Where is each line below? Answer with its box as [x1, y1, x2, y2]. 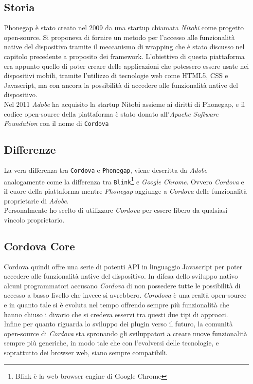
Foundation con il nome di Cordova [4, 118, 109, 128]
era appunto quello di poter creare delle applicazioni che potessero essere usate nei [4, 61, 249, 71]
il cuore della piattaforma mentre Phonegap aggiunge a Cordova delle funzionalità [4, 185, 247, 196]
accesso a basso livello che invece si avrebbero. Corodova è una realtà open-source [4, 290, 247, 300]
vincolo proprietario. [4, 214, 65, 224]
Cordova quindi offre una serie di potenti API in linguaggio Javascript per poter [4, 261, 243, 271]
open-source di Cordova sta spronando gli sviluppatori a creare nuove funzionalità [4, 328, 247, 338]
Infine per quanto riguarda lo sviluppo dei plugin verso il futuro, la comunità [4, 319, 233, 329]
